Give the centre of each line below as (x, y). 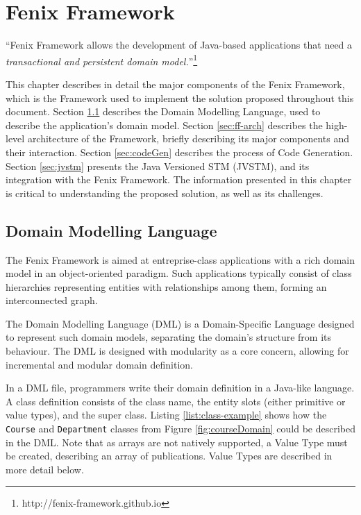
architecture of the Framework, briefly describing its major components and (188, 138)
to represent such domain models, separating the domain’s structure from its (168, 337)
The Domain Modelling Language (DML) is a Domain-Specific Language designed (180, 323)
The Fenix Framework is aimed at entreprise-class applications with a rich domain (180, 259)
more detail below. (45, 469)
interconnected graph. (52, 300)
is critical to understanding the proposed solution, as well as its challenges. (165, 193)
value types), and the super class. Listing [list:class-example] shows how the (166, 415)
